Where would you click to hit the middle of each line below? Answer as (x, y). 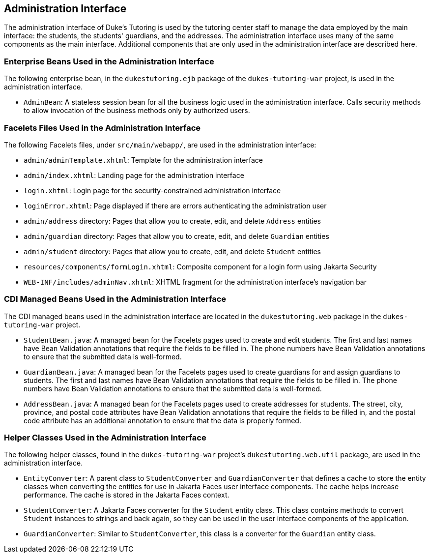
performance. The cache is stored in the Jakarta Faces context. (127, 495)
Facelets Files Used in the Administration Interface (102, 128)
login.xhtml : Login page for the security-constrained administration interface (152, 190)
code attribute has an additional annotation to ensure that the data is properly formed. (162, 420)
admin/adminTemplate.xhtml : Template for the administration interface (143, 160)
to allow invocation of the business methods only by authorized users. (137, 111)
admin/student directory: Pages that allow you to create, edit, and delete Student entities (172, 251)
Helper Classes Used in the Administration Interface (105, 438)
